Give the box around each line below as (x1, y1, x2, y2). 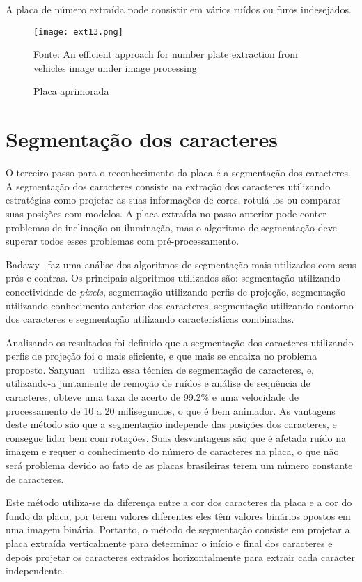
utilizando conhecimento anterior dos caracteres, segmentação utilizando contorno (6, 298, 354, 312)
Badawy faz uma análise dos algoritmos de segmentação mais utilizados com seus (6, 256, 356, 271)
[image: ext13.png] (33, 26, 123, 37)
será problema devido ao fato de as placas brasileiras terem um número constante (6, 458, 353, 473)
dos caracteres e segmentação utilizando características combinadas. (6, 312, 294, 326)
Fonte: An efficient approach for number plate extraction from (33, 47, 298, 61)
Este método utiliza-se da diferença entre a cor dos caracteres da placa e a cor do (6, 495, 352, 510)
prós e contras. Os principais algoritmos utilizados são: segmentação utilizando (6, 270, 340, 285)
